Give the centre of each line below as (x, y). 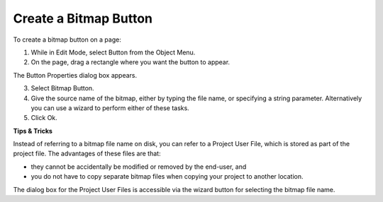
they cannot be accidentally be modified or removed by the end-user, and (139, 167)
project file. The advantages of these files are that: (87, 154)
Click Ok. (44, 118)
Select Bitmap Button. (63, 88)
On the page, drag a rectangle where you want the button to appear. (131, 62)
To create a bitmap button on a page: (67, 40)
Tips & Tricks (33, 131)
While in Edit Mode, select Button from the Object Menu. (113, 52)
